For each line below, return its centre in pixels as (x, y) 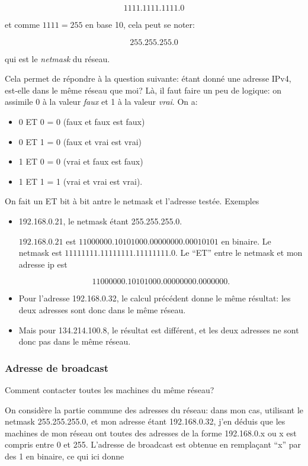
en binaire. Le (246, 241)
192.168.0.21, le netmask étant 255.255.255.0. (100, 221)
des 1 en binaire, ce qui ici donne (65, 456)
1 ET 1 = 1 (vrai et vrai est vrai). (81, 181)
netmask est (40, 253)
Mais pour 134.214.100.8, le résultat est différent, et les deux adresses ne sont (159, 330)
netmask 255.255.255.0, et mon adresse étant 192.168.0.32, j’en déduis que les (145, 421)
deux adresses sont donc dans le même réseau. (102, 309)
